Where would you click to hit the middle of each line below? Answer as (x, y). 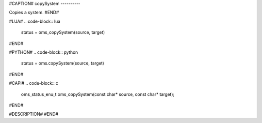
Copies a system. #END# (34, 13)
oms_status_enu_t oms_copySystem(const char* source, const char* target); (98, 94)
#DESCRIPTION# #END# (33, 114)
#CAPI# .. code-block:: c (33, 83)
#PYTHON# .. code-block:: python (43, 52)
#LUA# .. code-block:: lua (35, 21)
